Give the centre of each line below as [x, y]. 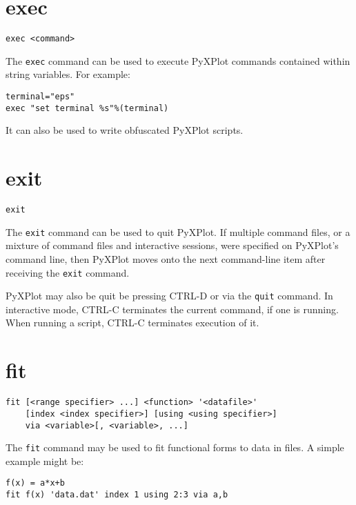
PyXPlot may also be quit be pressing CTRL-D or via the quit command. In [169, 296]
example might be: [45, 461]
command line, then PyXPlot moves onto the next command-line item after [166, 258]
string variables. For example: [68, 74]
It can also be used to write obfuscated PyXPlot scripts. [125, 130]
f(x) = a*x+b [35, 483]
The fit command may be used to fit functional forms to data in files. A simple [175, 447]
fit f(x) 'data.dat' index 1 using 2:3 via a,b [117, 495]
